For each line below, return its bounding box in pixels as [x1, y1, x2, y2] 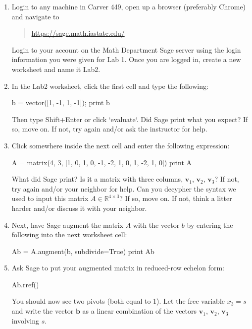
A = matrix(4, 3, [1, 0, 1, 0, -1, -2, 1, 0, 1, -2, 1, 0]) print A [11, 157, 192, 167]
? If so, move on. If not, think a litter [119, 193, 232, 203]
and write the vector [11, 306, 74, 316]
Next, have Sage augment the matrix [11, 219, 123, 230]
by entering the [187, 219, 233, 230]
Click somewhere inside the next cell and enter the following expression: [11, 140, 230, 150]
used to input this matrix [11, 193, 89, 203]
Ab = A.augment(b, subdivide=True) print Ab [11, 246, 154, 256]
